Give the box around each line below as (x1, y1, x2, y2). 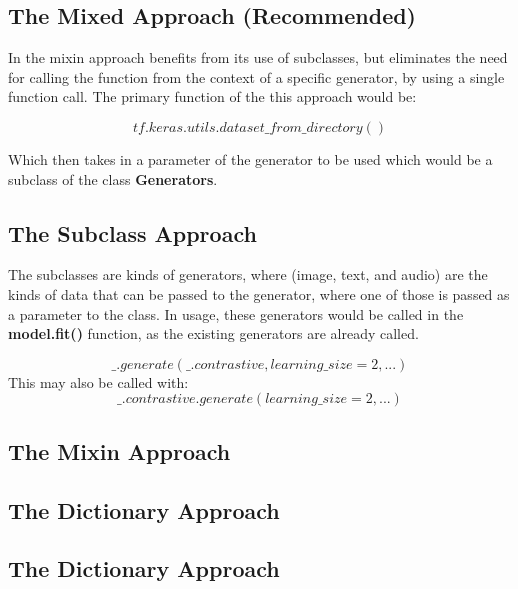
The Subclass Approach (8, 217, 257, 248)
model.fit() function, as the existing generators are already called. (8, 323, 419, 344)
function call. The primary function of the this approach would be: (8, 86, 417, 107)
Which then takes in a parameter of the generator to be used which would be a (8, 148, 493, 169)
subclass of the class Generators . (8, 168, 218, 189)
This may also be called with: (8, 371, 189, 392)
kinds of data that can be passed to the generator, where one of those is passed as (8, 283, 510, 304)
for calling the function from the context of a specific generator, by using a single (8, 66, 505, 87)
